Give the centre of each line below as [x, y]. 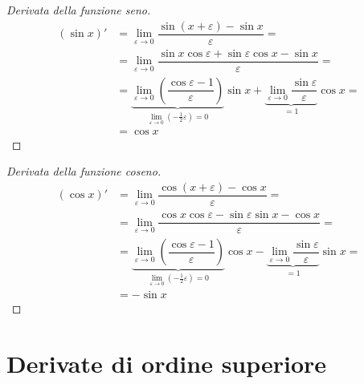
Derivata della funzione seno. [79, 10]
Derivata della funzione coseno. [84, 171]
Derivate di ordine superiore [167, 363]
